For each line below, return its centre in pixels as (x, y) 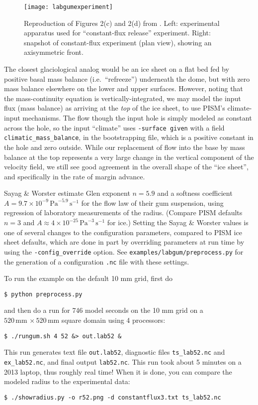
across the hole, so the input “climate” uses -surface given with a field (114, 127)
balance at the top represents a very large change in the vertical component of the (129, 157)
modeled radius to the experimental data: (67, 381)
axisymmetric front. (54, 52)
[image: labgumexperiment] (68, 7)
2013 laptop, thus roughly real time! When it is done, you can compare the (118, 371)
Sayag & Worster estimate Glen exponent (67, 193)
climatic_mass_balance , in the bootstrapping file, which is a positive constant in (129, 137)
